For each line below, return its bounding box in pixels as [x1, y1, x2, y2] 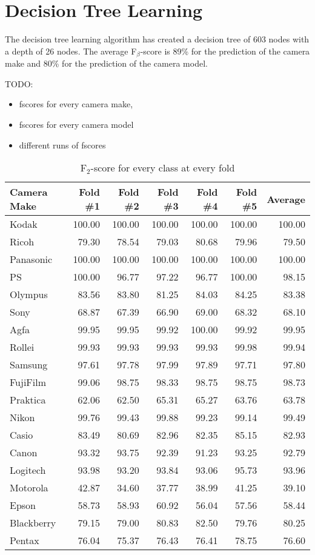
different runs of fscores [19, 138, 106, 151]
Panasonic [10, 252, 53, 267]
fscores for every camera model [19, 118, 134, 130]
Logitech [10, 463, 46, 477]
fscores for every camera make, [19, 98, 133, 110]
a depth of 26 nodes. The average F [5, 44, 137, 57]
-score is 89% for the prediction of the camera [140, 44, 310, 57]
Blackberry [10, 516, 56, 530]
